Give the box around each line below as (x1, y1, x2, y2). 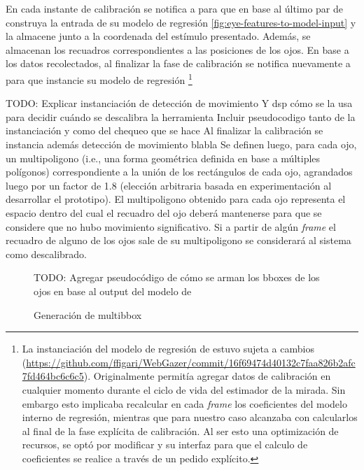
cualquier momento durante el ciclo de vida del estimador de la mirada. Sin (22, 382, 346, 397)
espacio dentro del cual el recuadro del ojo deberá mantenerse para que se (6, 205, 322, 220)
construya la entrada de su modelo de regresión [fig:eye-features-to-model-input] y (6, 15, 356, 29)
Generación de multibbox (34, 307, 142, 322)
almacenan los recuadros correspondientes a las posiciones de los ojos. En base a (6, 42, 349, 57)
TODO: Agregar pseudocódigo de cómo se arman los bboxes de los (34, 270, 320, 285)
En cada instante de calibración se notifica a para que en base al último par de (6, 1, 343, 15)
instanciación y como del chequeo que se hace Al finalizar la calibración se (6, 123, 323, 138)
